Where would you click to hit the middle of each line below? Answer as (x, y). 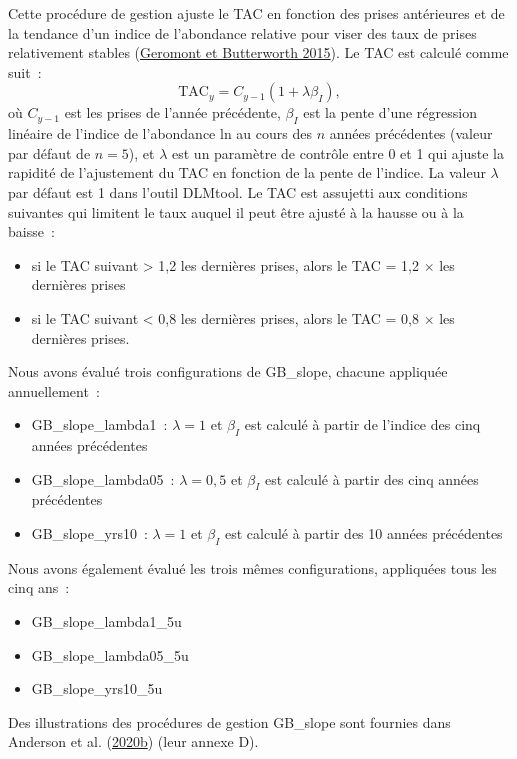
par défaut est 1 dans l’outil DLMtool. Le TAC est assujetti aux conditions (238, 191)
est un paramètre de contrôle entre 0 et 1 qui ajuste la (338, 152)
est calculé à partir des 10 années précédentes (363, 533)
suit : (25, 71)
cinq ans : (39, 587)
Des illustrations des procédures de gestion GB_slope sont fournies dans (229, 721)
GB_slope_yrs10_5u (97, 688)
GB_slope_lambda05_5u (110, 654)
